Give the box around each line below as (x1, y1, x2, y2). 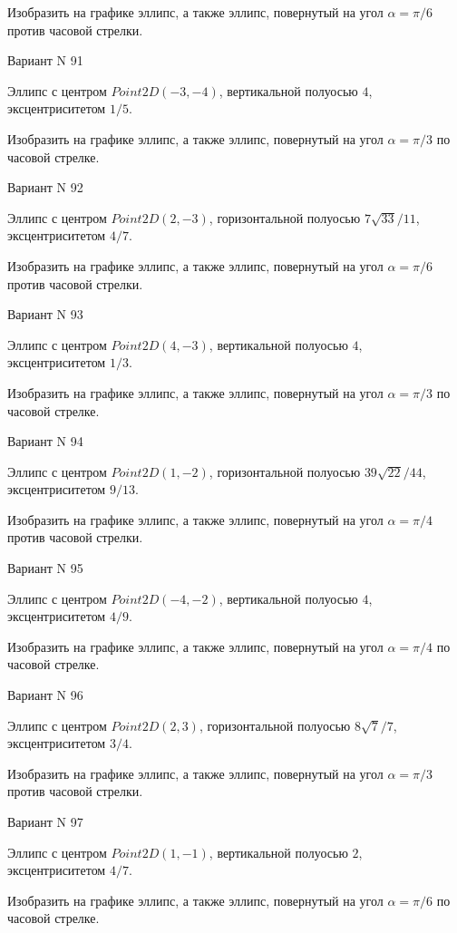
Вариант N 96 (7, 685, 83, 705)
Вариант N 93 (7, 305, 83, 324)
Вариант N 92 (7, 178, 83, 197)
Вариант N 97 (7, 812, 83, 831)
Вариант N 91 (7, 51, 83, 70)
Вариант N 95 (7, 559, 83, 578)
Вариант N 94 (7, 432, 83, 451)
